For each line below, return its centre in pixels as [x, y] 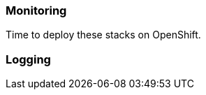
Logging [28, 59]
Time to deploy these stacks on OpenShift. [103, 35]
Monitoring [36, 10]
